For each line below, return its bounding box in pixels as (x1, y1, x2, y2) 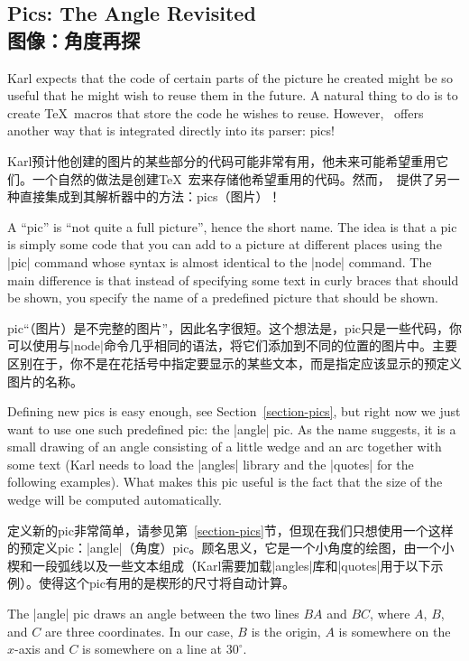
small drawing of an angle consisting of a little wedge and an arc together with (7, 437, 442, 456)
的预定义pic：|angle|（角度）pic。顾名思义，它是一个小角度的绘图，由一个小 (7, 538, 455, 557)
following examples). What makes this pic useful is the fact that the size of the (7, 472, 443, 491)
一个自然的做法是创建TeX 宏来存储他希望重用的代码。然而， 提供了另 (32, 169, 447, 188)
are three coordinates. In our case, (44, 621, 234, 640)
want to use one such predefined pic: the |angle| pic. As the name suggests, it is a (7, 419, 456, 438)
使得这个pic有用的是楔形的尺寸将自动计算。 (38, 573, 295, 592)
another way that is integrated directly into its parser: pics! (7, 121, 335, 140)
